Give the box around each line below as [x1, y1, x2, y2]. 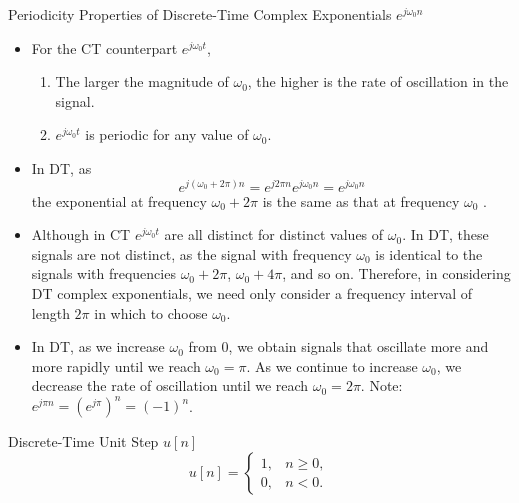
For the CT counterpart [31, 37, 178, 58]
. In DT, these [402, 224, 489, 245]
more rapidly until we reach [31, 355, 201, 376]
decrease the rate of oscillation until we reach [31, 375, 309, 396]
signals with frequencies [31, 263, 176, 284]
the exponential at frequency [31, 190, 207, 211]
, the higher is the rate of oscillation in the [247, 71, 509, 92]
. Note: [360, 375, 403, 396]
